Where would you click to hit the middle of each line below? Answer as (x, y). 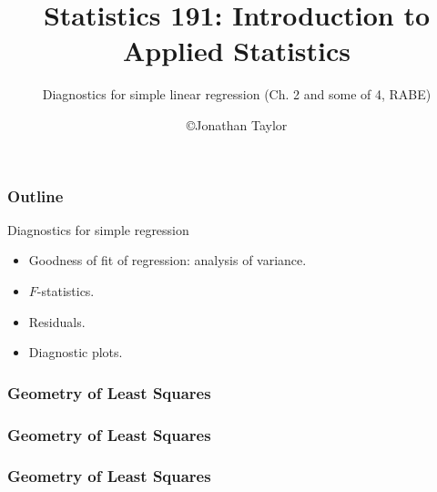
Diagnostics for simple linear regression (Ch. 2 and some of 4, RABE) (237, 94)
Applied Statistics (237, 51)
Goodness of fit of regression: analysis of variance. (168, 260)
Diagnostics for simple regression (98, 229)
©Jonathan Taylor (237, 124)
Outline (36, 195)
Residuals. (57, 321)
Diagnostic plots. (76, 352)
